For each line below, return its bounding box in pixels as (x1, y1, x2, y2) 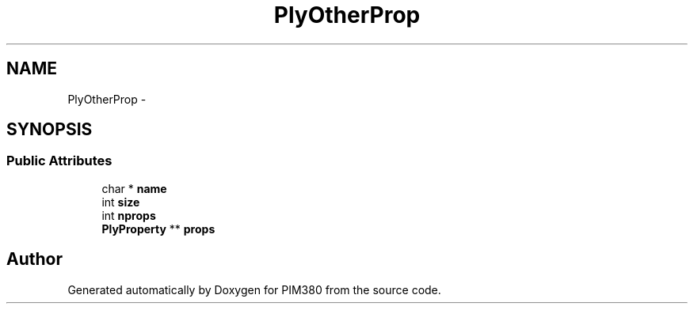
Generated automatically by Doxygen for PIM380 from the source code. (67, 282, 441, 297)
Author (6, 249, 63, 270)
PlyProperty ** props (101, 221, 215, 236)
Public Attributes (6, 153, 112, 169)
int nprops (101, 208, 156, 222)
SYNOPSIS (6, 119, 93, 140)
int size (101, 195, 140, 209)
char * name (101, 181, 167, 195)
